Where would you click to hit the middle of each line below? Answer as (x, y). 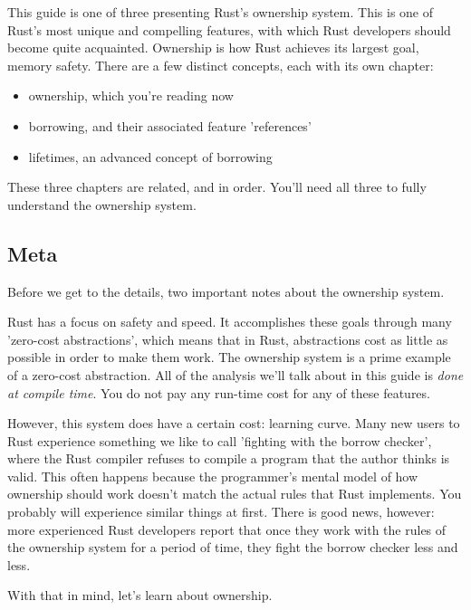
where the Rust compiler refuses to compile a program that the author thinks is (229, 458)
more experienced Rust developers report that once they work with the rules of (227, 529)
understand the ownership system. (102, 204)
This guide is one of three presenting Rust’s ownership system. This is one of (221, 12)
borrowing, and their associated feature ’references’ (170, 125)
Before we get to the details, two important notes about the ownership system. (226, 291)
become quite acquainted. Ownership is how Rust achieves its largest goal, (213, 48)
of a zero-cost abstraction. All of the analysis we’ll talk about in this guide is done (235, 374)
